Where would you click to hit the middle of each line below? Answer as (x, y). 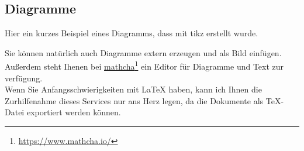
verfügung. (24, 78)
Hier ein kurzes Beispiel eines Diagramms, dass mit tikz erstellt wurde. (132, 33)
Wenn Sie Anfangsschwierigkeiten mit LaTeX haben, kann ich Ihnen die (133, 89)
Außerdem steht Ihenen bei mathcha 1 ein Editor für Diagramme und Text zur (144, 66)
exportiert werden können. (74, 112)
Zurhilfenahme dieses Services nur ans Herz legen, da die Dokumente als (134, 100)
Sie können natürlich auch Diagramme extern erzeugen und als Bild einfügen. (143, 52)
